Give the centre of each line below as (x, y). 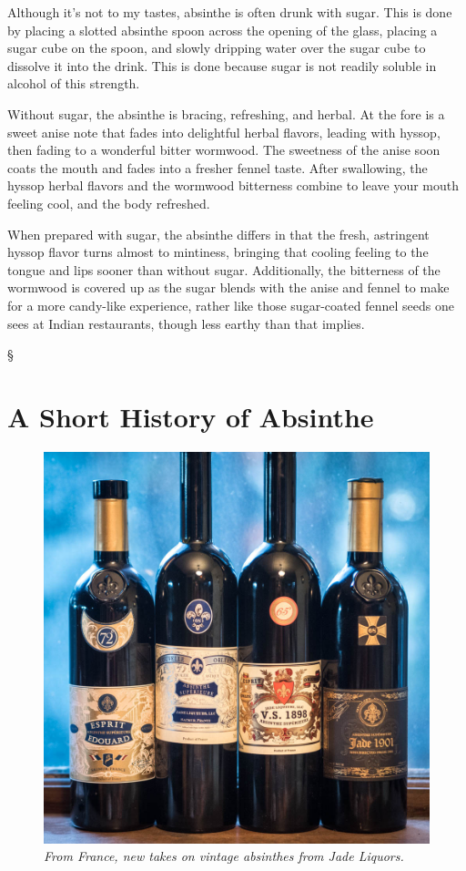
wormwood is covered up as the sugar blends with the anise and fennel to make (228, 287)
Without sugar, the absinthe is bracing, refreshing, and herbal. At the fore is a (226, 113)
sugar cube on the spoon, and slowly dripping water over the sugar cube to (217, 48)
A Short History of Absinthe (191, 416)
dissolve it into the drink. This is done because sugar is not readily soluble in (222, 65)
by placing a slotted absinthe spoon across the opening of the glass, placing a (223, 30)
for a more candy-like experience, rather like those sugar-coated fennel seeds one (231, 305)
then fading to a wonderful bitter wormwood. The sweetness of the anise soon (224, 150)
